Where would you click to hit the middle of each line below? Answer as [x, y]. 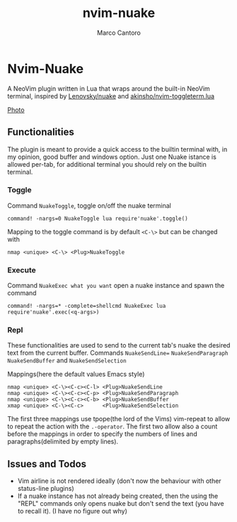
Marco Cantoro [119, 33]
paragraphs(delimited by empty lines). [63, 442]
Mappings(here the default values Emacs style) [76, 374]
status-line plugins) [46, 489]
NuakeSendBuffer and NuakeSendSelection [67, 360]
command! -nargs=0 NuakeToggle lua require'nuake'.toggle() [98, 218]
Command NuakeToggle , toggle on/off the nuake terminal [89, 205]
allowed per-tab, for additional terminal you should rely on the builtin [107, 164]
